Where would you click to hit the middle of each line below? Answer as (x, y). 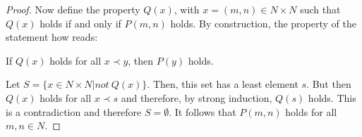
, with (187, 9)
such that (320, 9)
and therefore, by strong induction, (197, 97)
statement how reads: (52, 37)
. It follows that (203, 111)
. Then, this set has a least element (223, 84)
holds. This (332, 97)
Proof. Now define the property (73, 9)
